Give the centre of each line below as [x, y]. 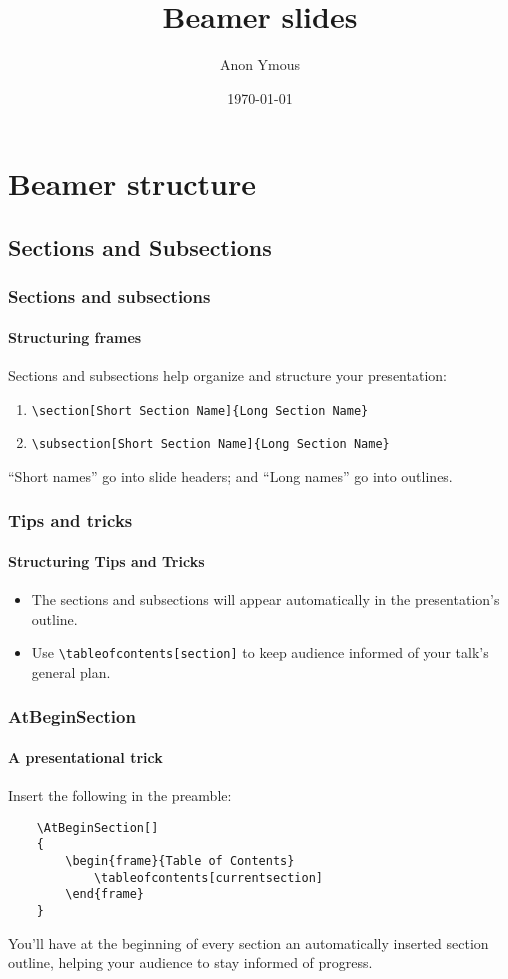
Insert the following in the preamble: [120, 795]
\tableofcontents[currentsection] [208, 877]
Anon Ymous [260, 64]
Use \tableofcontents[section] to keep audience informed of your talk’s [260, 652]
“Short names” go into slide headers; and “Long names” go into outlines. [230, 475]
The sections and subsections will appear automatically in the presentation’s [265, 599]
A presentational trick [85, 756]
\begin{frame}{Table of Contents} [180, 861]
